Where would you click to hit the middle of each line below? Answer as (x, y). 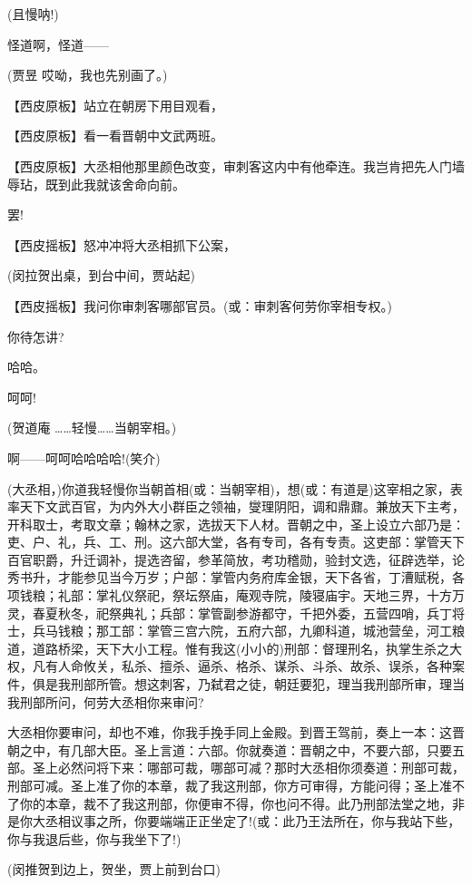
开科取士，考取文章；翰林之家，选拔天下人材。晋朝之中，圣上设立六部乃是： (236, 524)
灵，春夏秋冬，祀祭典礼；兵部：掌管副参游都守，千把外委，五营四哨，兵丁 (230, 613)
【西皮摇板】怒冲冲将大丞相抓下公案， (122, 244)
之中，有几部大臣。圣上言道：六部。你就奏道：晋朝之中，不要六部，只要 (236, 749)
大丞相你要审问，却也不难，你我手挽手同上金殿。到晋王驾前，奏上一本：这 (230, 732)
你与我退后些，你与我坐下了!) (94, 838)
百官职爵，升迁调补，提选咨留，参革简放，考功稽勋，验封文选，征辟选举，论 (236, 559)
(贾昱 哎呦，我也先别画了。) (88, 75)
